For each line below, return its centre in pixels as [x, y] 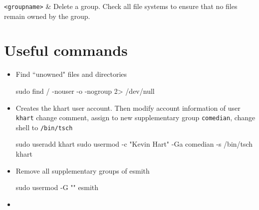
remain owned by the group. [47, 16]
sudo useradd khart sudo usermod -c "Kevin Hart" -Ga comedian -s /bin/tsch [134, 144]
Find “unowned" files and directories [71, 74]
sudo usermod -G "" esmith [57, 187]
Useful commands [66, 50]
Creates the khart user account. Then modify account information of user [128, 107]
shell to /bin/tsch [44, 127]
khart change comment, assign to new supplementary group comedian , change [135, 117]
